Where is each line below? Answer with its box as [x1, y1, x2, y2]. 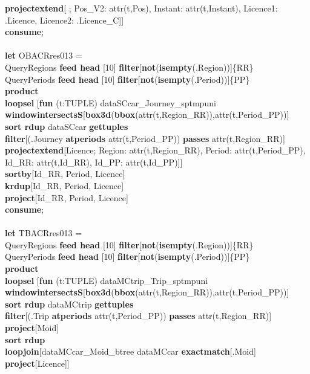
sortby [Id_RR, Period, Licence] [5, 167, 125, 180]
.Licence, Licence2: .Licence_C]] [5, 13, 124, 26]
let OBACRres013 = [5, 49, 82, 62]
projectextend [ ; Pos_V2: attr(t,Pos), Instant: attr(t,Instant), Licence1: [5, 2, 278, 14]
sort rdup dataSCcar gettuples [5, 120, 128, 132]
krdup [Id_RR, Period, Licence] [5, 179, 124, 192]
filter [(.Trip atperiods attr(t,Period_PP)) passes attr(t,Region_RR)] [5, 309, 272, 322]
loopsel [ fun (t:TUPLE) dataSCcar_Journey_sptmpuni [5, 96, 216, 109]
